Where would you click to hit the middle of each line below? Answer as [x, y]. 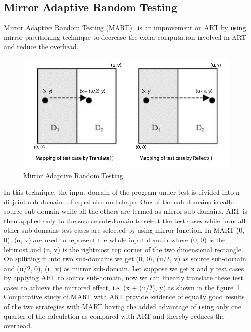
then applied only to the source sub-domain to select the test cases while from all [125, 220]
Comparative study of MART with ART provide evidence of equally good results [124, 297]
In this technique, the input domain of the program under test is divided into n [122, 192]
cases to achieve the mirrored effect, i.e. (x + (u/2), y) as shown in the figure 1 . [123, 287]
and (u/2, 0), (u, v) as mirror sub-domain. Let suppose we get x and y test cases [124, 268]
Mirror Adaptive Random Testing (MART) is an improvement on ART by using [125, 28]
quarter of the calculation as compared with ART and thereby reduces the [114, 316]
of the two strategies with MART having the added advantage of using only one [123, 306]
